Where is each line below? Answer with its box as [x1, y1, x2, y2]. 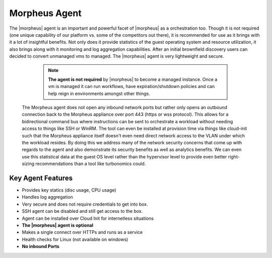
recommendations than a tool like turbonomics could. [35, 161, 146, 167]
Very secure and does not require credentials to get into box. [22, 201, 148, 207]
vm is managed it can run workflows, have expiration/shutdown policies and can [48, 83, 215, 90]
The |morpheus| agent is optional [22, 222, 94, 228]
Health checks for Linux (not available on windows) [22, 236, 128, 242]
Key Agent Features [9, 174, 73, 182]
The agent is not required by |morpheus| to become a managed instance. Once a [48, 76, 218, 82]
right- [228, 153, 240, 159]
